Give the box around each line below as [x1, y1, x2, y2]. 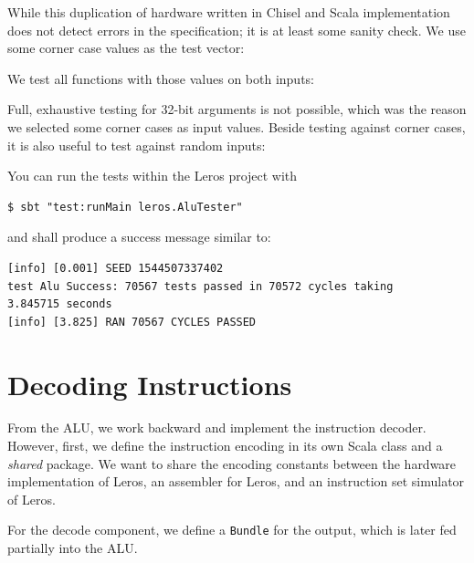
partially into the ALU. [7, 538, 138, 558]
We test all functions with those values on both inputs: [7, 68, 315, 88]
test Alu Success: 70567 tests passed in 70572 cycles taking [7, 279, 394, 293]
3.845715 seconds [7, 297, 112, 311]
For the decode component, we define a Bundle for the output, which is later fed [7, 520, 457, 539]
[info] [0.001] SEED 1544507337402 [7, 261, 224, 275]
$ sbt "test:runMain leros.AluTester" [7, 200, 243, 214]
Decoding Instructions [7, 365, 292, 402]
